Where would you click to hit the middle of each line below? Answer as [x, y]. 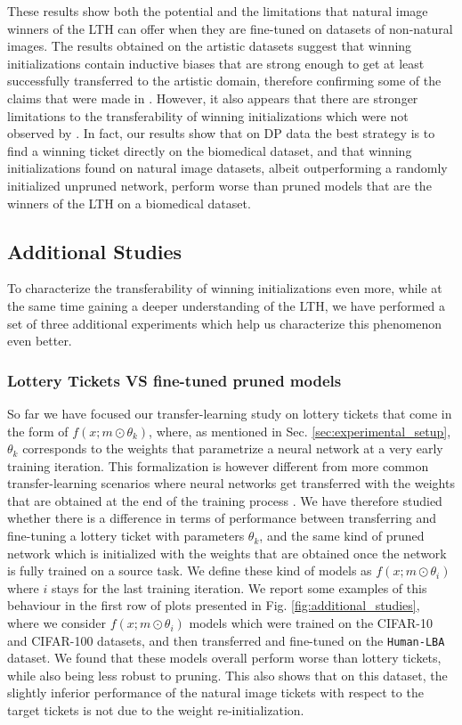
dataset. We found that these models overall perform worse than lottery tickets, [224, 658]
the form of [38, 431]
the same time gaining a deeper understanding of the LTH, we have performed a [227, 305]
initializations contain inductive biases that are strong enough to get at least [216, 63]
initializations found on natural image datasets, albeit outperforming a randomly [227, 168]
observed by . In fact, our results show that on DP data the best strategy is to [221, 133]
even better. [40, 341]
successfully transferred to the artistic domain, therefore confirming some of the [224, 81]
